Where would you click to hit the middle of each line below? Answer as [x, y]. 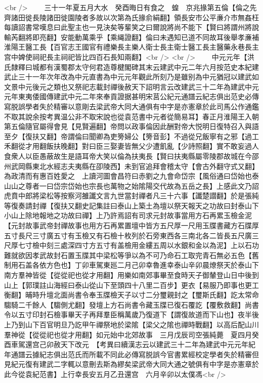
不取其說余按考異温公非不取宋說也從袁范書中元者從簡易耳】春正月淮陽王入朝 [131, 116]
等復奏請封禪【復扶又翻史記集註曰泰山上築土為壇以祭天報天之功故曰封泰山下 [131, 205]
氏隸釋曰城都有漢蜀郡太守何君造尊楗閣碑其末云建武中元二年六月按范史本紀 [128, 67]
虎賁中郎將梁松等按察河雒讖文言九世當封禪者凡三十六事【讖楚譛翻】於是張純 [131, 196]
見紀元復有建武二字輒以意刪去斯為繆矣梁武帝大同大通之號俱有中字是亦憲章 [128, 364]
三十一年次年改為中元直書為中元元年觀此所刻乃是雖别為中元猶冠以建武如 [138, 77]
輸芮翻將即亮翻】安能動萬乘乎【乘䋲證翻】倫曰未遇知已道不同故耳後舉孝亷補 [131, 37]
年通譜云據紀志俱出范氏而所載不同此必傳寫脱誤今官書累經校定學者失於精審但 [131, 354]
